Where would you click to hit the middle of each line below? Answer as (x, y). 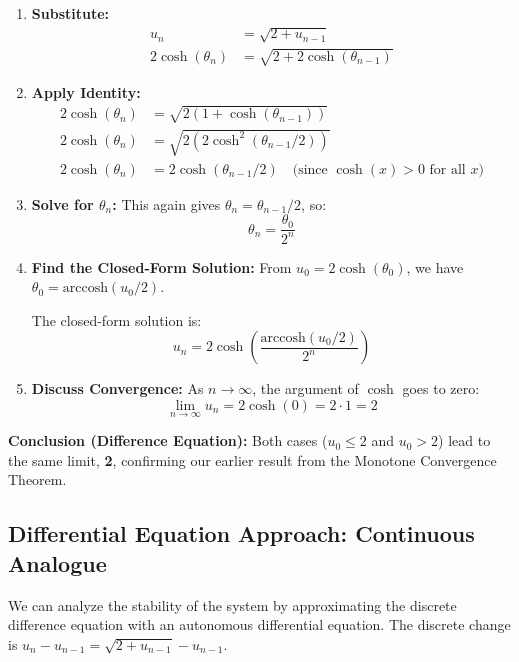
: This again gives (166, 203)
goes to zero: (441, 388)
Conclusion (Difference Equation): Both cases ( (168, 440)
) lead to (464, 440)
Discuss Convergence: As (117, 388)
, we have (435, 266)
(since (310, 169)
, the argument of (305, 388)
